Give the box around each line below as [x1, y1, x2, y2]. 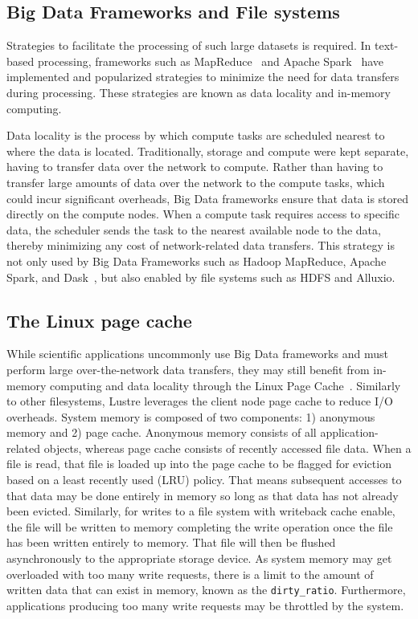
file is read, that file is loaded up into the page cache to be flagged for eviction [6, 455, 391, 472]
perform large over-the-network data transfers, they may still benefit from [6, 360, 370, 377]
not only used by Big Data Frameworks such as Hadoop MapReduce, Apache [6, 252, 387, 269]
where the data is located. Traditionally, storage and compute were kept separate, [6, 142, 409, 159]
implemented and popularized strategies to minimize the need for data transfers [6, 68, 400, 85]
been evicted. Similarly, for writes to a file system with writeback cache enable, [6, 503, 395, 519]
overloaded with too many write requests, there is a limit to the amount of [6, 565, 374, 582]
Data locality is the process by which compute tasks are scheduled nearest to [6, 127, 385, 144]
